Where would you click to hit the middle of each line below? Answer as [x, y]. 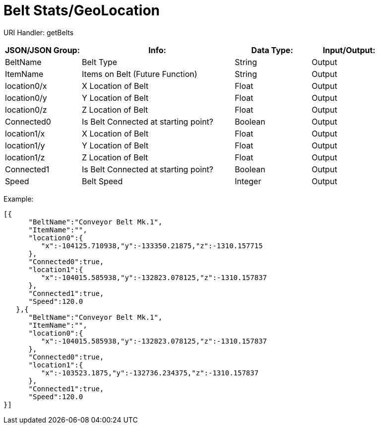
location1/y [25, 145]
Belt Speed [102, 181]
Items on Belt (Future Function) [140, 74]
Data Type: [272, 50]
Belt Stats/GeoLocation [82, 10]
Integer [248, 181]
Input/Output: [349, 50]
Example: [19, 199]
